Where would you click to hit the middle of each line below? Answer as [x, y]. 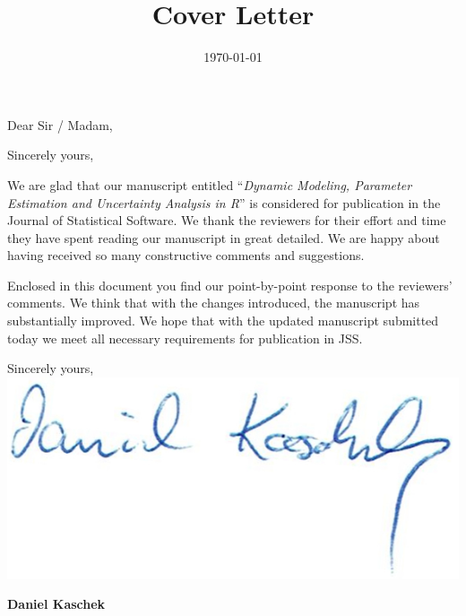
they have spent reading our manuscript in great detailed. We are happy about [224, 237]
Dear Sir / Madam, [60, 124]
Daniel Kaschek [56, 604]
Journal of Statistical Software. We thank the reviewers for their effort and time [227, 220]
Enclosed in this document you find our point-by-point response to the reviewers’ [230, 285]
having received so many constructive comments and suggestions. [186, 255]
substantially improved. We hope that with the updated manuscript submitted [223, 321]
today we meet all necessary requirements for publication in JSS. [185, 338]
